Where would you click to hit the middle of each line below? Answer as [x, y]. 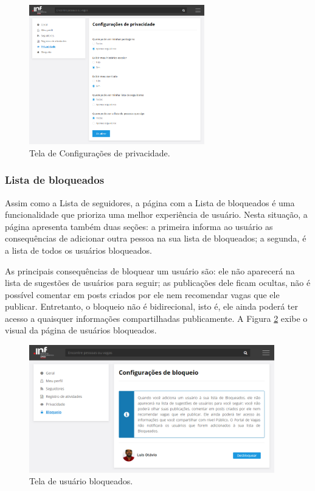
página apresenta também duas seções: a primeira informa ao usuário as [139, 226]
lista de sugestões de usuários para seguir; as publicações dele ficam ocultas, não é [158, 283]
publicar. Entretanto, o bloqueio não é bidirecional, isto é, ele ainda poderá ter [151, 306]
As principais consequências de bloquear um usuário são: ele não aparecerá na [150, 270]
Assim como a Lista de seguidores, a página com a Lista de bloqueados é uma [150, 202]
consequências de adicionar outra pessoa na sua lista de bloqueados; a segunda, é [156, 238]
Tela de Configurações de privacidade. [100, 152]
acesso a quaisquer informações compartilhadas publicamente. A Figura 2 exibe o [156, 318]
